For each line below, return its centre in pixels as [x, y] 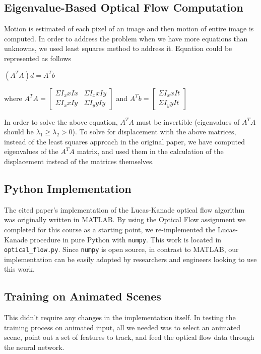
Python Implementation [68, 188]
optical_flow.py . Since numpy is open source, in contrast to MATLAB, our [121, 249]
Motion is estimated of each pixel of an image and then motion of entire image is [129, 29]
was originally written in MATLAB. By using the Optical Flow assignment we [125, 219]
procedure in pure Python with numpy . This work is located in [126, 239]
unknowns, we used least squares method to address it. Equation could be [118, 48]
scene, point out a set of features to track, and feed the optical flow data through [129, 337]
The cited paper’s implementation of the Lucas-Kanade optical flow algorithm [124, 209]
